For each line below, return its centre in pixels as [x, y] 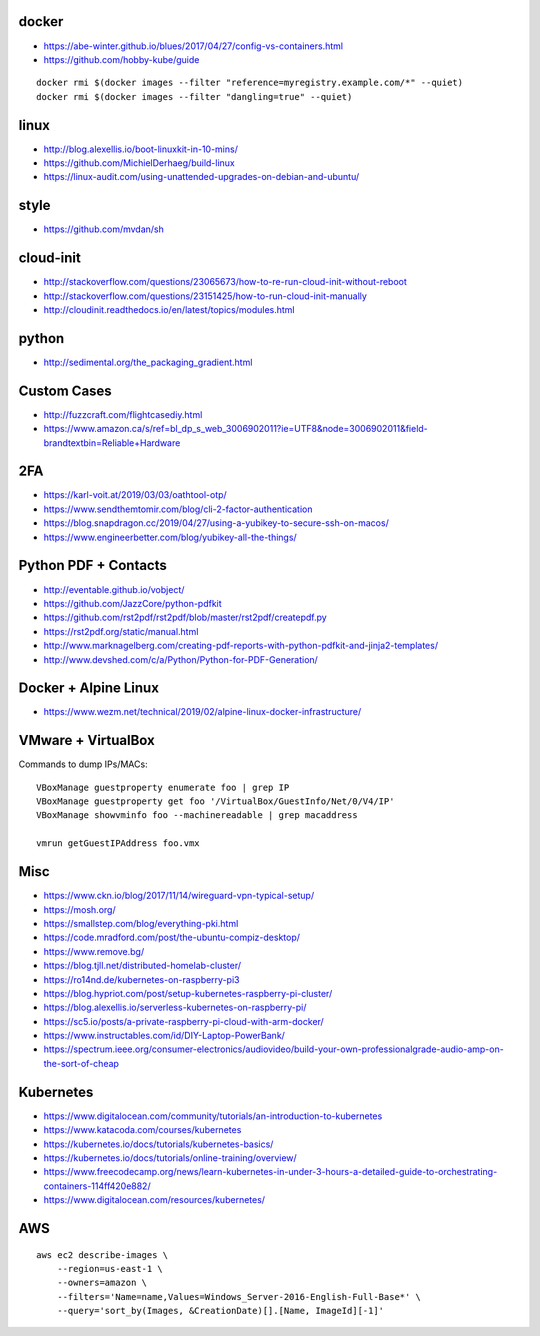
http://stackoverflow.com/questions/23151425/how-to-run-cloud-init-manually [205, 296]
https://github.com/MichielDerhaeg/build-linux [139, 162]
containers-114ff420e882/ [97, 1186]
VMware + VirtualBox [86, 740]
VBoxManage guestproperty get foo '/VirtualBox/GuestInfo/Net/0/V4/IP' [215, 801]
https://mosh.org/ [79, 909]
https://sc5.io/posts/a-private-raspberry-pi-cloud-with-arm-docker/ [183, 1021]
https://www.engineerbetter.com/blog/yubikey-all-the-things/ [170, 537]
